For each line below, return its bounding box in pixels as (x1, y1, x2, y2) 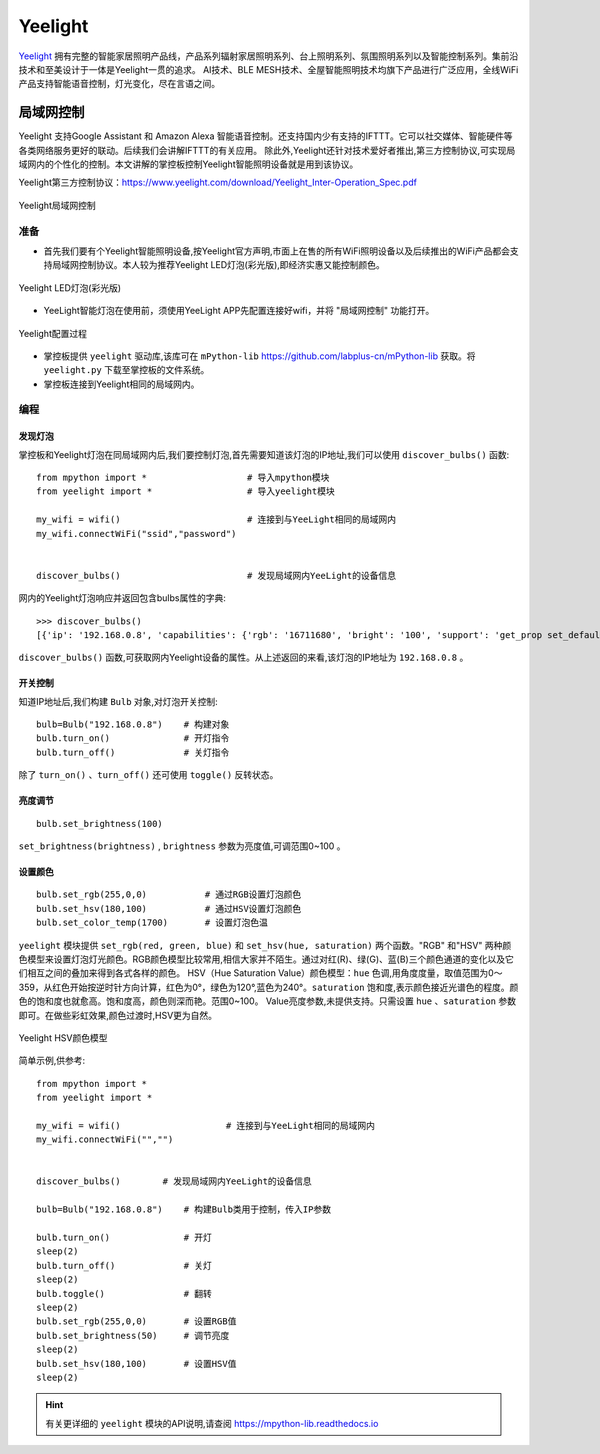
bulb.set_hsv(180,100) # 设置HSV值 (36, 1358, 237, 1369)
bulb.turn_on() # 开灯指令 (36, 733, 230, 744)
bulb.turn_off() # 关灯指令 (36, 746, 230, 758)
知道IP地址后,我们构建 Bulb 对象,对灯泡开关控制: (18, 695, 219, 707)
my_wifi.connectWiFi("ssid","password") (36, 528, 237, 539)
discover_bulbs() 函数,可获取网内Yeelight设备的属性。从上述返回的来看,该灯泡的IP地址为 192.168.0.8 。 (18, 651, 469, 664)
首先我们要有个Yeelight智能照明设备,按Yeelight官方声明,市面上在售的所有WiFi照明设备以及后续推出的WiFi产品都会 (43, 245, 510, 257)
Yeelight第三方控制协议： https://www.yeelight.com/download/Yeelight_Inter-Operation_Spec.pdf (18, 176, 417, 189)
